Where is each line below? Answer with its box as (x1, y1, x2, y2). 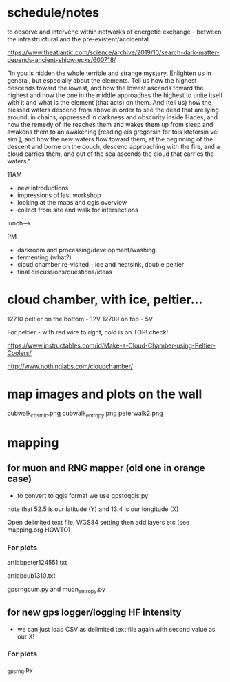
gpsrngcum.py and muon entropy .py (7, 585, 105, 594)
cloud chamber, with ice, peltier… (7, 292, 203, 308)
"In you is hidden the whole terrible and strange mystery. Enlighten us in (7, 69, 211, 77)
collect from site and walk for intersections (17, 205, 139, 214)
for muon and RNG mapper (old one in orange (7, 462, 205, 474)
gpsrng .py (7, 665, 33, 675)
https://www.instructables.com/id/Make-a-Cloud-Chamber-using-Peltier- (7, 341, 216, 350)
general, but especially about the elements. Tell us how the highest (7, 76, 197, 84)
